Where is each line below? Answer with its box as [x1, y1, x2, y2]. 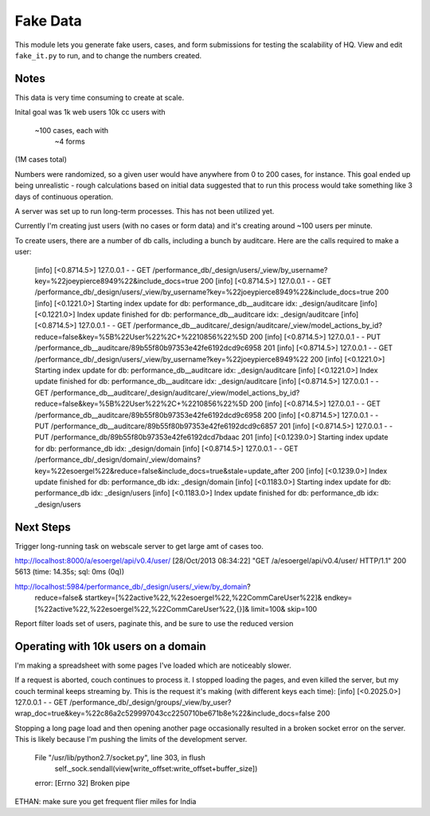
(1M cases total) [14, 155, 68, 164]
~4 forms [54, 136, 85, 147]
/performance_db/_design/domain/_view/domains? [34, 455, 201, 464]
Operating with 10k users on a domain [14, 639, 206, 653]
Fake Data [14, 12, 83, 30]
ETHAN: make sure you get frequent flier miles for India [14, 796, 197, 806]
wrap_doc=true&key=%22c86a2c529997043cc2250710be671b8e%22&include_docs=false [14, 708, 315, 718]
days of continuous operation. [14, 191, 114, 201]
